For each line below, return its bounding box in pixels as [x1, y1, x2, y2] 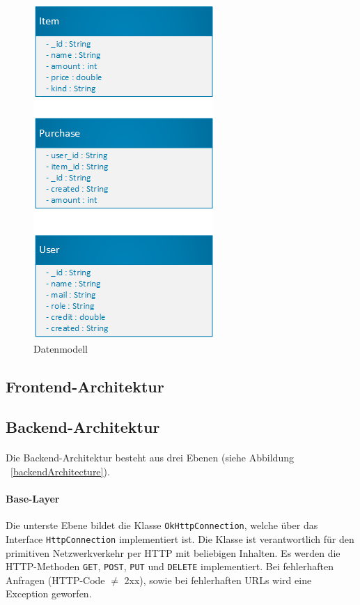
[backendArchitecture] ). [10, 464, 110, 478]
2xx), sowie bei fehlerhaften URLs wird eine [124, 572, 312, 587]
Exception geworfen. [6, 586, 92, 601]
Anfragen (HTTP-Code [6, 572, 105, 587]
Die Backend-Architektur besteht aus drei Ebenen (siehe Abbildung [6, 450, 294, 465]
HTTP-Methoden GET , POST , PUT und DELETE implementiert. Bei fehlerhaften [6, 559, 334, 574]
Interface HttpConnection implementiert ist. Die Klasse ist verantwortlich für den [6, 531, 354, 546]
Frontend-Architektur [6, 375, 164, 397]
